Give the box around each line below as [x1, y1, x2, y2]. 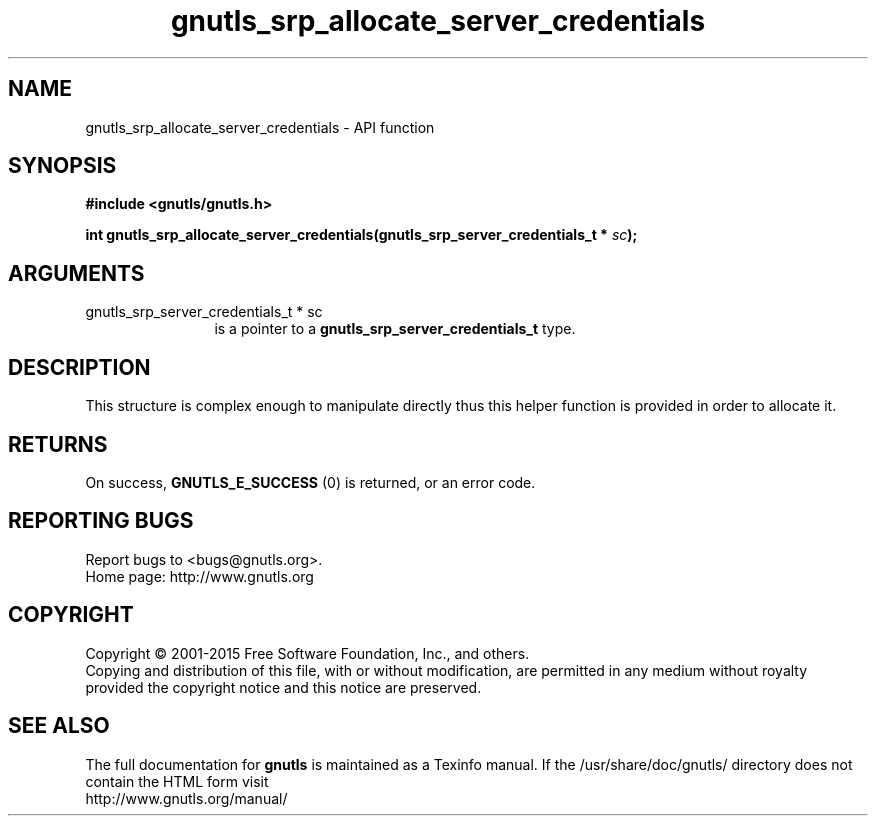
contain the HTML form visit [85, 772, 269, 790]
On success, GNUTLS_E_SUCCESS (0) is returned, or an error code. [85, 473, 536, 491]
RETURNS [8, 431, 108, 457]
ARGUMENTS [8, 260, 145, 286]
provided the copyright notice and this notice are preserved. [85, 678, 482, 696]
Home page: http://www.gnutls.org [85, 567, 314, 585]
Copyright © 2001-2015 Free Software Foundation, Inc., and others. [85, 644, 530, 662]
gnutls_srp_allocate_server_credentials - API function [85, 118, 435, 136]
